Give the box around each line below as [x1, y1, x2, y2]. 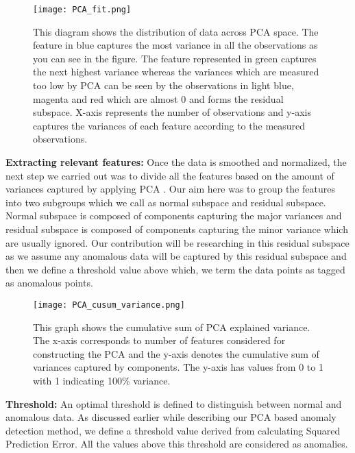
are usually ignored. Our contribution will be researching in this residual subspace [5, 235, 350, 249]
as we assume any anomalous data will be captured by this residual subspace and [5, 249, 347, 263]
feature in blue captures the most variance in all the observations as [33, 38, 318, 52]
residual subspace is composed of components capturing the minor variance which [5, 221, 348, 236]
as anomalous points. [5, 276, 93, 290]
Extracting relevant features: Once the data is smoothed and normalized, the [5, 155, 347, 169]
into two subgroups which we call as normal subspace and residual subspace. [5, 195, 326, 209]
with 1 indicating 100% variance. [33, 373, 171, 387]
